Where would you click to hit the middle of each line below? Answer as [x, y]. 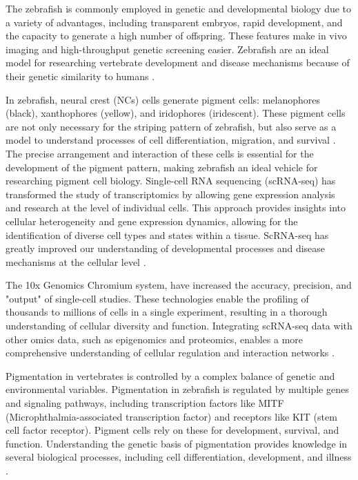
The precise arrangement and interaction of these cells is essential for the [160, 153]
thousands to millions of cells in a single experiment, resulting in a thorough [167, 312]
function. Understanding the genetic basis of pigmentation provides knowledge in [177, 443]
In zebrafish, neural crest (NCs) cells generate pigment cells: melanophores [163, 99]
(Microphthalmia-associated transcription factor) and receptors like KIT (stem [171, 416]
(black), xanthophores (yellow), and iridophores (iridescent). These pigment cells [176, 113]
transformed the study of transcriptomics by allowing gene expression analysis [170, 194]
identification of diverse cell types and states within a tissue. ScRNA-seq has [167, 234]
